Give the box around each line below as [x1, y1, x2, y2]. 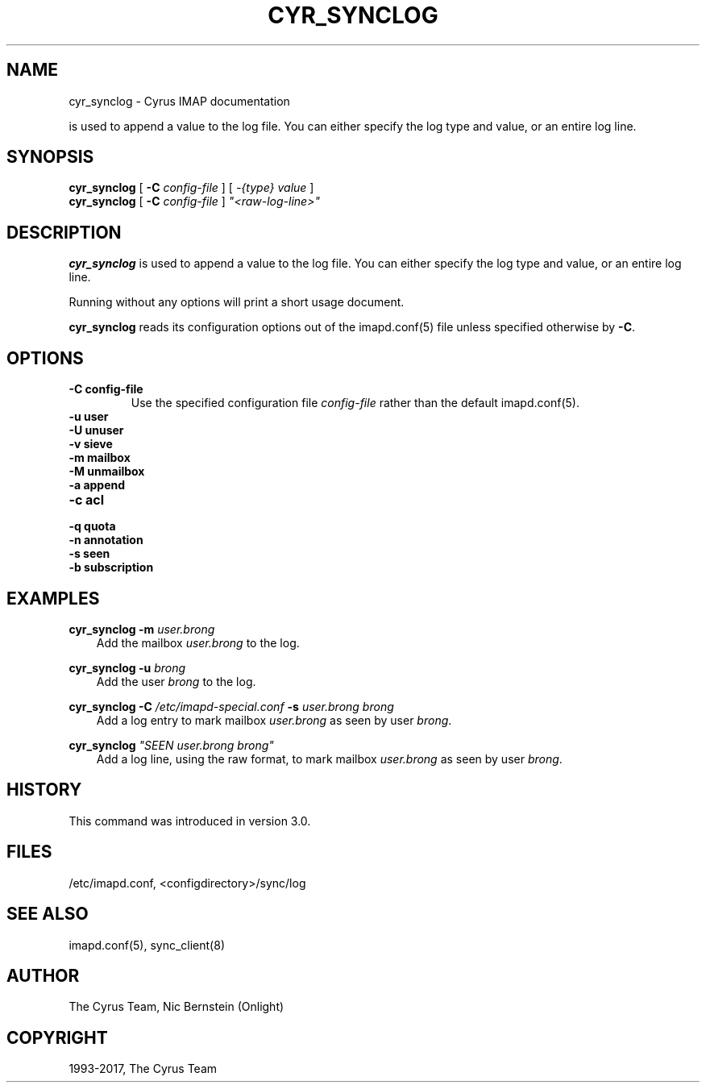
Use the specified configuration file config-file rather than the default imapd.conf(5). [131, 396, 579, 410]
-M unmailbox [69, 464, 145, 479]
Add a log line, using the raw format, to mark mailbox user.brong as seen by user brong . [96, 751, 563, 766]
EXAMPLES [6, 588, 100, 609]
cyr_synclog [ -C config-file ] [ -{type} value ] [69, 181, 314, 195]
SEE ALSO [6, 904, 89, 925]
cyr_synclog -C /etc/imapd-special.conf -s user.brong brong [69, 699, 394, 713]
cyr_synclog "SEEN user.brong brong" [69, 738, 274, 752]
